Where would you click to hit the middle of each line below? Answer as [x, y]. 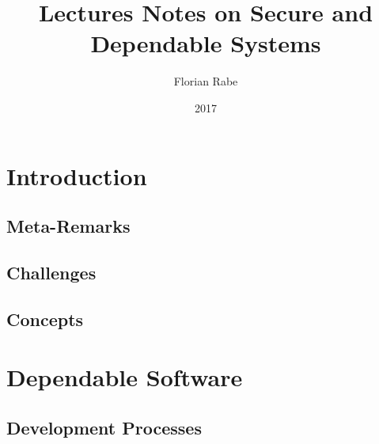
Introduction [77, 175]
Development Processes [104, 427]
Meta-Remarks [68, 226]
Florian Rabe [206, 81]
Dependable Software [125, 377]
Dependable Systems [206, 43]
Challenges [51, 272]
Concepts [45, 319]
